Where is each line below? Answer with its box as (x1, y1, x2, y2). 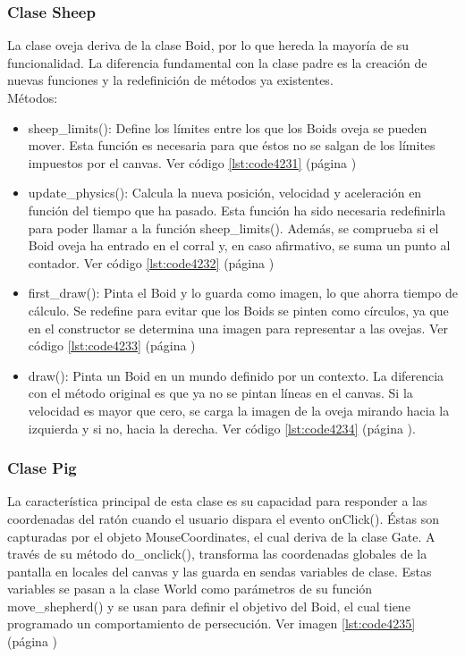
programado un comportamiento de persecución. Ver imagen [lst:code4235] (7, 614, 416, 633)
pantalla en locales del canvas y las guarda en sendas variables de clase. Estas (7, 561, 432, 580)
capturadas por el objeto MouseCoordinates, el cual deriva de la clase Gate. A (7, 526, 435, 545)
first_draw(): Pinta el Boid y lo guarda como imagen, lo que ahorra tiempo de (28, 283, 458, 302)
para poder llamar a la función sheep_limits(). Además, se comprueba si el (28, 218, 439, 237)
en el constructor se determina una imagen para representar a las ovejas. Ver (28, 318, 449, 337)
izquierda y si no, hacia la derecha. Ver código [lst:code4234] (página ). (28, 418, 416, 437)
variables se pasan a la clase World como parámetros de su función (7, 579, 373, 598)
